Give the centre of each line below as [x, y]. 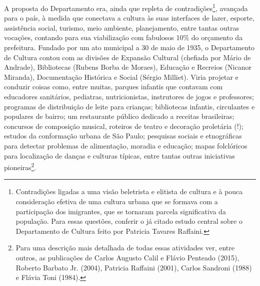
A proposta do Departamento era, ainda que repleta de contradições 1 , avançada [126, 7]
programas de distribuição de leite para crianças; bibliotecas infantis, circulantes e [129, 106]
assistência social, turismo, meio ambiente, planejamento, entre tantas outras [122, 27]
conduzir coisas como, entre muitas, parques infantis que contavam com [113, 87]
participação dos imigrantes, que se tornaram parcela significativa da [121, 211]
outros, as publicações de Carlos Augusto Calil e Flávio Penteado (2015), [127, 257]
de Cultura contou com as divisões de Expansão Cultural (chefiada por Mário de [127, 57]
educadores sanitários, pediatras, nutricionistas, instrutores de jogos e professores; [129, 96]
